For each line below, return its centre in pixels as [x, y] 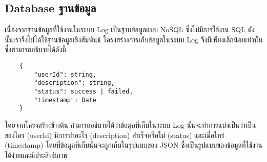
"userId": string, [65, 74]
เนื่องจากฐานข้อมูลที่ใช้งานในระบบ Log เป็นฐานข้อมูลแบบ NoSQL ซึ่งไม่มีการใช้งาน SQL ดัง [130, 29]
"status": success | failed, [84, 91]
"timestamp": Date [65, 100]
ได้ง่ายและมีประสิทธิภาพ [36, 155]
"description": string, [74, 83]
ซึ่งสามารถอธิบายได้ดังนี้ [36, 49]
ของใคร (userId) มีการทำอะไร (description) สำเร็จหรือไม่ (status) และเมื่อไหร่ [115, 135]
